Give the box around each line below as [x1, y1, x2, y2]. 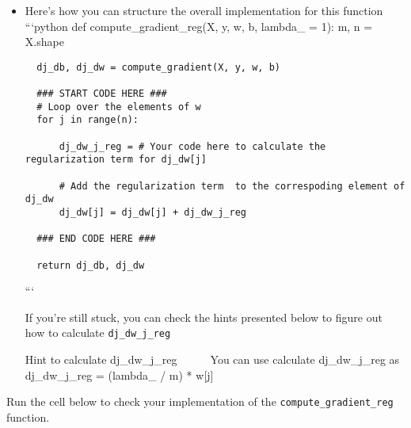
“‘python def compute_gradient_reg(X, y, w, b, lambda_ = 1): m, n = [25, 17, 373, 34]
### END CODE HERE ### [36, 233, 156, 245]
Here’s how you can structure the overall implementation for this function [25, 2, 383, 18]
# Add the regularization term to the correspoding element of [59, 180, 405, 192]
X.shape [25, 33, 64, 50]
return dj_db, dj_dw [36, 259, 145, 271]
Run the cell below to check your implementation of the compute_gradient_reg [6, 393, 394, 410]
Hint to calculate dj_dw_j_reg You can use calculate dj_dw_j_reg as [25, 351, 400, 368]
